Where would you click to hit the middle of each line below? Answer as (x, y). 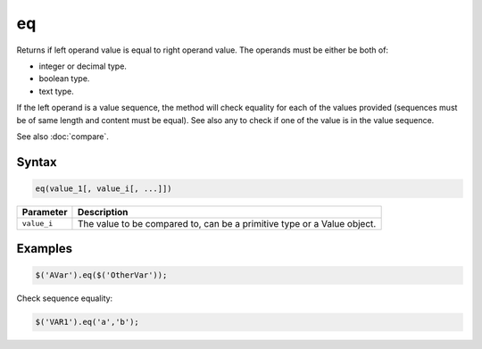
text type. (57, 91)
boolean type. (64, 79)
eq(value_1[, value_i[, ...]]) (104, 188)
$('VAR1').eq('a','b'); (87, 322)
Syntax (37, 162)
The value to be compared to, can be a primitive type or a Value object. (227, 223)
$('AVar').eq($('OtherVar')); (101, 275)
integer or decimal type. (83, 66)
